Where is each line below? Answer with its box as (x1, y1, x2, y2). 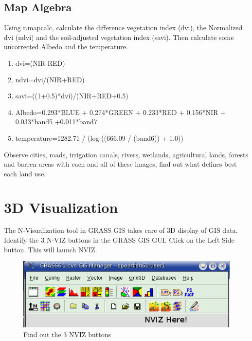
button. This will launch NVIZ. (4, 244, 97, 254)
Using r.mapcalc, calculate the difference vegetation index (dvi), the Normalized (4, 22, 243, 33)
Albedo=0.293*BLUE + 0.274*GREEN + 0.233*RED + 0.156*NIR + (15, 107, 226, 117)
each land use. (4, 168, 46, 178)
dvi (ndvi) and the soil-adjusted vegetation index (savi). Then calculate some (4, 32, 234, 42)
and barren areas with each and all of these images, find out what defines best (4, 159, 237, 169)
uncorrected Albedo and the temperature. (4, 41, 128, 52)
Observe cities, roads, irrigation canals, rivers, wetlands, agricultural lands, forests (4, 149, 248, 159)
